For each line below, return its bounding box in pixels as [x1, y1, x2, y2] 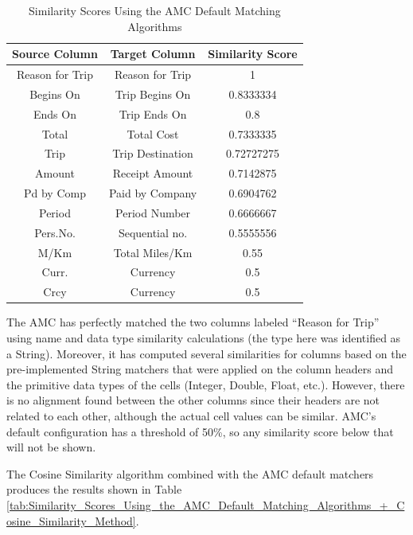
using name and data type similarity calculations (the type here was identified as [6, 330, 401, 346]
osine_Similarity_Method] [6, 512, 136, 529]
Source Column [12, 45, 98, 62]
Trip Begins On [115, 85, 191, 102]
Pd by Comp [23, 185, 86, 201]
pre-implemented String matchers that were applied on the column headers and [6, 361, 394, 377]
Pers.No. [34, 224, 76, 240]
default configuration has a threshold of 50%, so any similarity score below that [6, 423, 394, 439]
